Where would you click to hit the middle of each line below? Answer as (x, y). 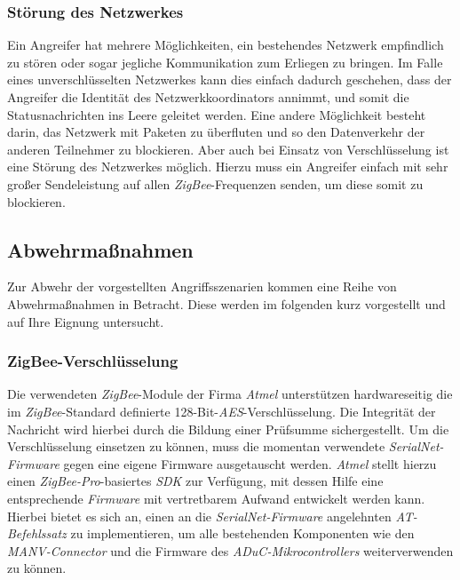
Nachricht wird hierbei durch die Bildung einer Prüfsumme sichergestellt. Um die (228, 429)
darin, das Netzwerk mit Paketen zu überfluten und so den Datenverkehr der (216, 132)
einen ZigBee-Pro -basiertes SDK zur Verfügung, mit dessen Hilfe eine (195, 481)
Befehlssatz (37, 533)
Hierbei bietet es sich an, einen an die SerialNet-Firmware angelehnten (199, 516)
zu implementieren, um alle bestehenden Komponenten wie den (242, 533)
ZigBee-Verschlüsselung (93, 361)
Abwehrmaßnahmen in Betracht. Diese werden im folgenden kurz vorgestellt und (226, 303)
